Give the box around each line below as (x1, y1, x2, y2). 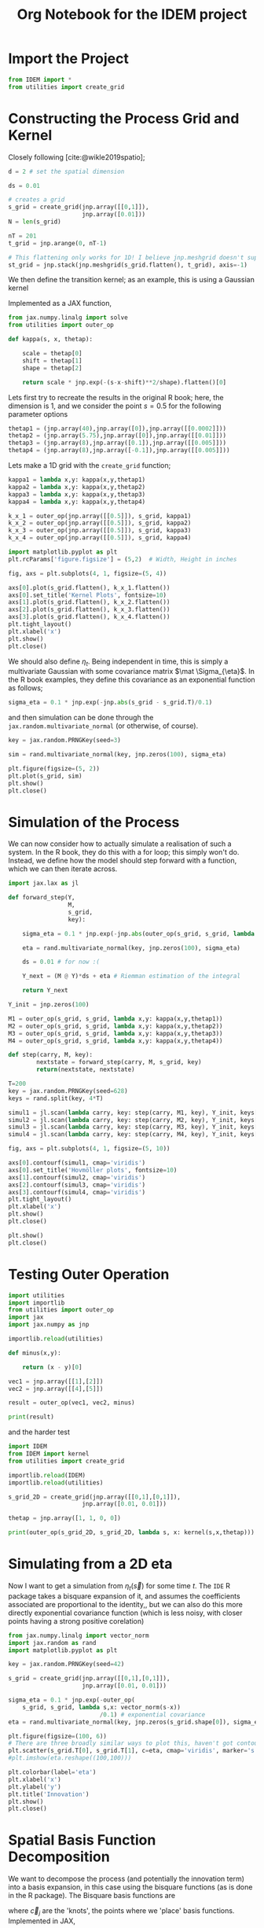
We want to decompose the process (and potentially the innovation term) (8, 1874, 245, 1884)
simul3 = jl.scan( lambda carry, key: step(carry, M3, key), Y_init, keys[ (8, 1123, 258, 1131)
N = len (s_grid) (8, 218, 61, 226)
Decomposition (8, 1848, 110, 1866)
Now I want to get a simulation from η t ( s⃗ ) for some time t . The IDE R (8, 1580, 230, 1592)
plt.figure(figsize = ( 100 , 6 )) (8, 1732, 108, 1740)
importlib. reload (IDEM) (8, 1471, 86, 1479)
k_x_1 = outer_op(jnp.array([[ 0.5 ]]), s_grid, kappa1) (8, 512, 192, 520)
